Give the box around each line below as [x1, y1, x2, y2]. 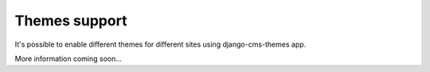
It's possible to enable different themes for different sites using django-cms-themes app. [14, 40, 307, 49]
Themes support [14, 12, 127, 29]
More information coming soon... [14, 54, 123, 63]
